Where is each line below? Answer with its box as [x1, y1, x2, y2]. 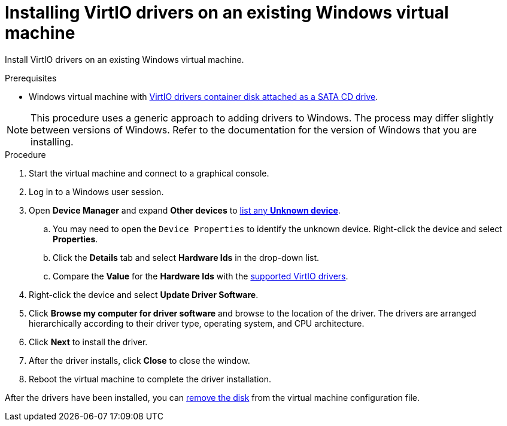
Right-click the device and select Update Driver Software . [29, 289, 259, 300]
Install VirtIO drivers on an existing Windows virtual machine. [5, 54, 244, 65]
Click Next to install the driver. [29, 336, 148, 347]
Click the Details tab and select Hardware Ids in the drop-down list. [53, 252, 320, 263]
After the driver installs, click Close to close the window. [29, 355, 250, 366]
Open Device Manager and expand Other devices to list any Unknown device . [29, 205, 341, 215]
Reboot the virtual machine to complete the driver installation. [29, 373, 272, 384]
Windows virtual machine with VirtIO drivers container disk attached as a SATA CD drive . [29, 91, 378, 102]
